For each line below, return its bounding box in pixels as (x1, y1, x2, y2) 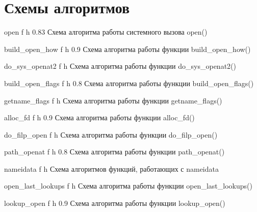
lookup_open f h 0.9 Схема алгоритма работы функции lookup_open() (4, 198, 225, 208)
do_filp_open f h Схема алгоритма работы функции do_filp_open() (4, 129, 218, 140)
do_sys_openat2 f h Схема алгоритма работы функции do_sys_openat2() (4, 61, 236, 71)
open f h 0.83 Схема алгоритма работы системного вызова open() (4, 26, 208, 37)
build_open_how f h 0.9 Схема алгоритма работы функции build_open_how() (4, 43, 251, 54)
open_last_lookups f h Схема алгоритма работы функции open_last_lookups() (4, 180, 252, 191)
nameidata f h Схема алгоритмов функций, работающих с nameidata (4, 163, 219, 174)
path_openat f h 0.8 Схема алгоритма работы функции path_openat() (4, 146, 225, 157)
